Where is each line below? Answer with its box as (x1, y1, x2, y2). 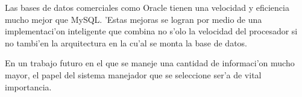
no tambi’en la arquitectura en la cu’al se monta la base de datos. (5, 36, 248, 49)
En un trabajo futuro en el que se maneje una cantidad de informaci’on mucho (5, 57, 295, 69)
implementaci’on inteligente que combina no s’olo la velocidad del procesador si (5, 25, 298, 37)
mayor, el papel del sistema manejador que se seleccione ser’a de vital (5, 68, 262, 81)
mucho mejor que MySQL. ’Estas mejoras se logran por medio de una (5, 13, 262, 25)
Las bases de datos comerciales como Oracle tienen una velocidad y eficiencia (5, 1, 289, 13)
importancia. (5, 80, 52, 93)
